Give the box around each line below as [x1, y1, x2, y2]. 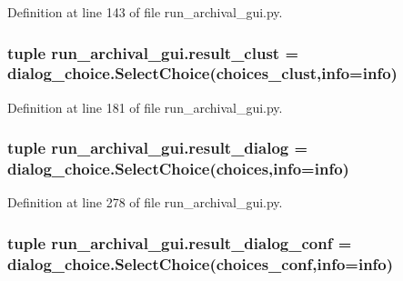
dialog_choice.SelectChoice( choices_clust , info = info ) [7, 62, 398, 85]
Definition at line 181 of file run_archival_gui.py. [7, 97, 283, 116]
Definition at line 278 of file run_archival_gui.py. [7, 193, 283, 212]
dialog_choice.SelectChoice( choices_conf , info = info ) [7, 252, 394, 275]
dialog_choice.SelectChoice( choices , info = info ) [7, 157, 349, 180]
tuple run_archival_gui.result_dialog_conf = [7, 231, 352, 254]
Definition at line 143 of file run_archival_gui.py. [7, 3, 283, 21]
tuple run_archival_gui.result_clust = [7, 41, 299, 64]
